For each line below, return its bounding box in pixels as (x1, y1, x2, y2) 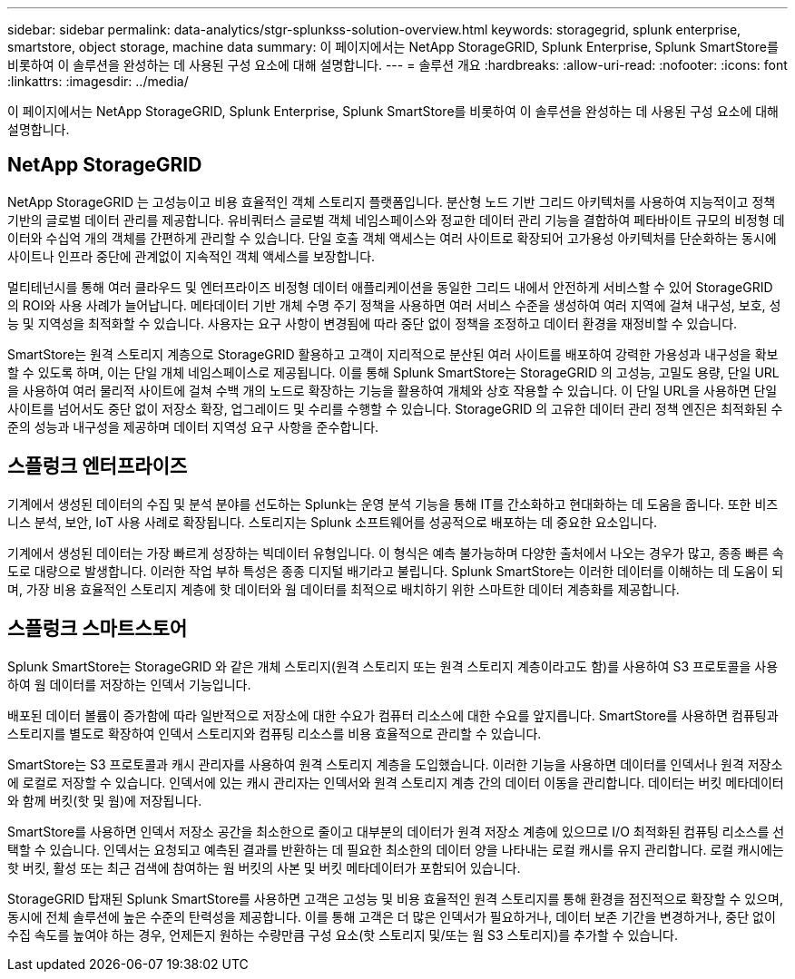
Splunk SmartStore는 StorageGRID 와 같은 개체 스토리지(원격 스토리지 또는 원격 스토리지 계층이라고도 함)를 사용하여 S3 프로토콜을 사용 (7, 658, 779, 674)
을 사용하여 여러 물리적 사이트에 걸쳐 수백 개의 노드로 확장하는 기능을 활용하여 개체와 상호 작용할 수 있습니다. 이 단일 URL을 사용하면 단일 (7, 382, 778, 398)
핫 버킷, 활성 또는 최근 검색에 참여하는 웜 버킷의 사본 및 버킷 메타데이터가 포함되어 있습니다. (7, 859, 521, 876)
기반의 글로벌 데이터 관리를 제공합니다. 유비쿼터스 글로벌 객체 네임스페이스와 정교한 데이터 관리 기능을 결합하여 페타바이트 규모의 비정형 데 (7, 211, 785, 228)
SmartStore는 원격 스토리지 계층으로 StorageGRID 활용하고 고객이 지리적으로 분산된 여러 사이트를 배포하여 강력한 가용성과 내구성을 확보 (7, 346, 779, 362)
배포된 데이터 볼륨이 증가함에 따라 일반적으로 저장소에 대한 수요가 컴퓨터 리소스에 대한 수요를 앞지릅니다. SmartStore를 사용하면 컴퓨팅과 (7, 707, 779, 723)
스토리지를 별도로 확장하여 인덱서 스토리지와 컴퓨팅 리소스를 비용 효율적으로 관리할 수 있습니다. (7, 725, 542, 741)
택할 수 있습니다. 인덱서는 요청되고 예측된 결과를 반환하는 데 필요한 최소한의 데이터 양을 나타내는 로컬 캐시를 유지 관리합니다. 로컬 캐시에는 (7, 841, 784, 857)
